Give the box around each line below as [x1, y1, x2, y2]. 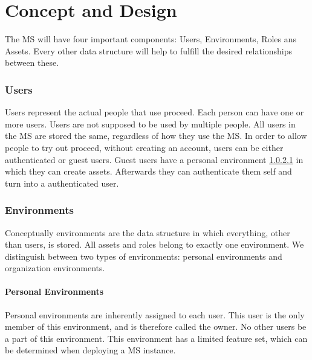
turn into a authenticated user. [5, 176, 119, 189]
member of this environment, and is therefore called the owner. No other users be [5, 320, 307, 333]
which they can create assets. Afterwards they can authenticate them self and [5, 165, 292, 178]
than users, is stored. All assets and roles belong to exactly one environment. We [5, 238, 304, 251]
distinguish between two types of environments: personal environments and [5, 249, 282, 262]
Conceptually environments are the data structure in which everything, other [5, 226, 290, 239]
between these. [5, 56, 59, 69]
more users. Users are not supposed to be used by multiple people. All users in [5, 117, 296, 130]
